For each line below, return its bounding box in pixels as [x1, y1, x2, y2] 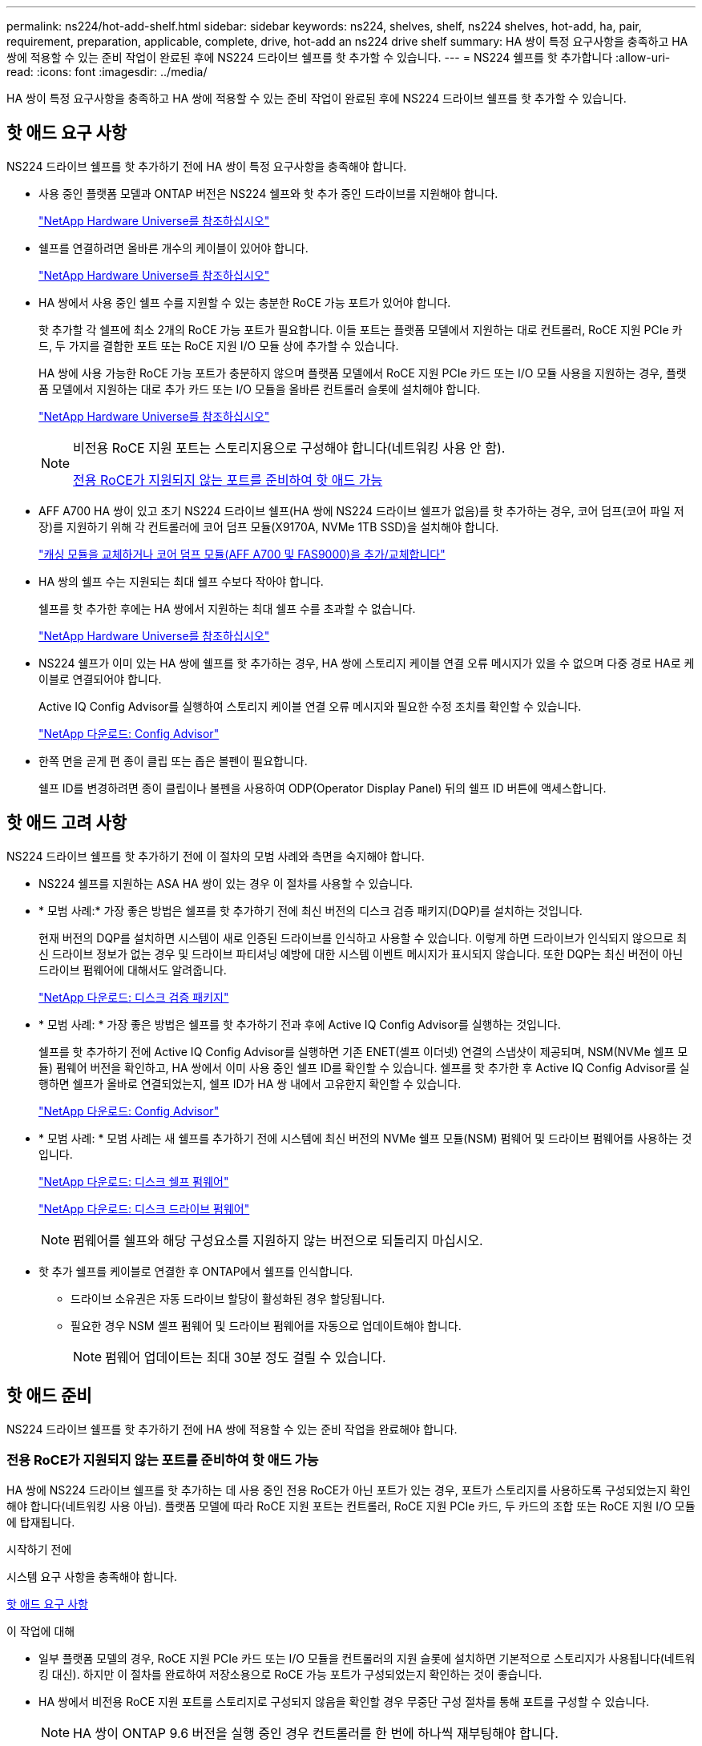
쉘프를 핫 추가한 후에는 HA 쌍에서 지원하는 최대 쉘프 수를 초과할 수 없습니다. [38, 601, 416, 615]
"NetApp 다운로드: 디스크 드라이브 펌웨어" [38, 1201, 250, 1216]
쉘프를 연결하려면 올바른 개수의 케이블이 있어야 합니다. [38, 240, 309, 255]
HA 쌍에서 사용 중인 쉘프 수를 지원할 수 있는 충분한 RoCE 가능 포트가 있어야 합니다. [38, 295, 451, 309]
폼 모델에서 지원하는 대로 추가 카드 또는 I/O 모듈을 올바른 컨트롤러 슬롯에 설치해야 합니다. [38, 381, 481, 396]
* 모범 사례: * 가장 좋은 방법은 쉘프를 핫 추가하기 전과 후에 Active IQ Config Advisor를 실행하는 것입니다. [38, 1017, 561, 1031]
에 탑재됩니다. [6, 1515, 75, 1530]
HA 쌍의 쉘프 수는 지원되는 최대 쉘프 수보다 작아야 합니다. [38, 574, 324, 588]
